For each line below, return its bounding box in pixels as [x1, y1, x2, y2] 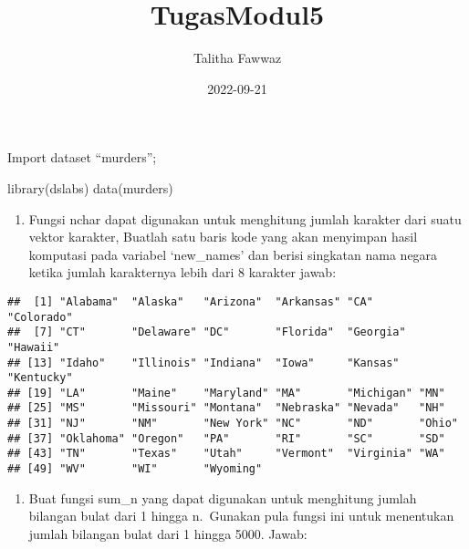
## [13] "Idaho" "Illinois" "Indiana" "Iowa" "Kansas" [7, 356, 400, 369]
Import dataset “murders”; [7, 148, 157, 167]
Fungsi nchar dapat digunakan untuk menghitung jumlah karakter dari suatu [28, 209, 462, 228]
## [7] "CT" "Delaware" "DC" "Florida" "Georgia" [7, 326, 406, 339]
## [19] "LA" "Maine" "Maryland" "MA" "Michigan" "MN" [7, 386, 445, 399]
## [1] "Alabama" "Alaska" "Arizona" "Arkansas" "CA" [7, 295, 373, 308]
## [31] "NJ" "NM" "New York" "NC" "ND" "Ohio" [7, 417, 458, 430]
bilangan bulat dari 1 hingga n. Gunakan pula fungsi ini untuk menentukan [28, 506, 454, 525]
